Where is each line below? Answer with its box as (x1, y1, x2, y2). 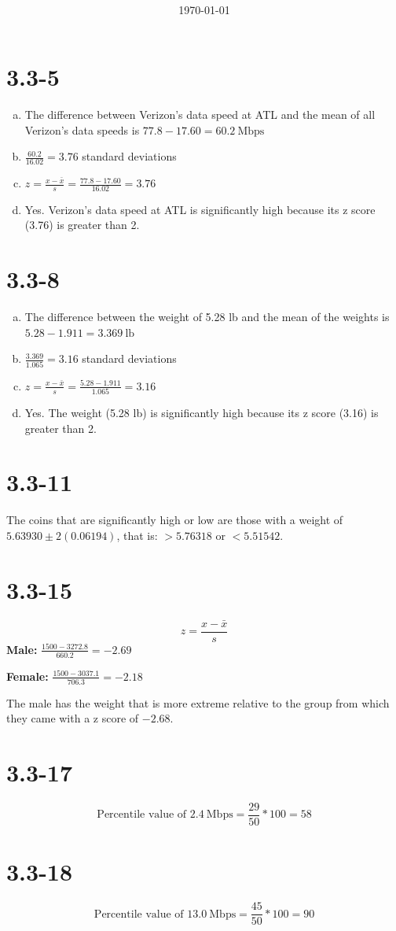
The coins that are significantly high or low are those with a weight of (6, 512, 343, 528)
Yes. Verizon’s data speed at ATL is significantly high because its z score (24, 201, 376, 217)
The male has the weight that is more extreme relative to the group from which (6, 694, 390, 711)
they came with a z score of (6, 710, 139, 726)
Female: (6, 667, 49, 684)
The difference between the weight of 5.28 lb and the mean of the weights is (24, 308, 390, 325)
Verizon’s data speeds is (24, 121, 140, 138)
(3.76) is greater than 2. (24, 216, 140, 233)
